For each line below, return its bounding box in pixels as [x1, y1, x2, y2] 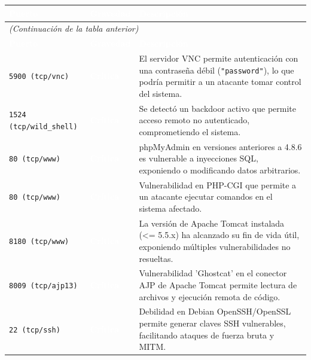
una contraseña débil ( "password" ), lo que [139, 63, 294, 76]
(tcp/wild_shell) [9, 123, 78, 132]
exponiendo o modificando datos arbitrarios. [139, 163, 301, 176]
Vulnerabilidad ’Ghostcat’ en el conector [139, 267, 287, 279]
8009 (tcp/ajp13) [9, 282, 78, 290]
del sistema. [139, 87, 182, 99]
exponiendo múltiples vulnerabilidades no [139, 240, 291, 252]
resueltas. [139, 252, 173, 264]
